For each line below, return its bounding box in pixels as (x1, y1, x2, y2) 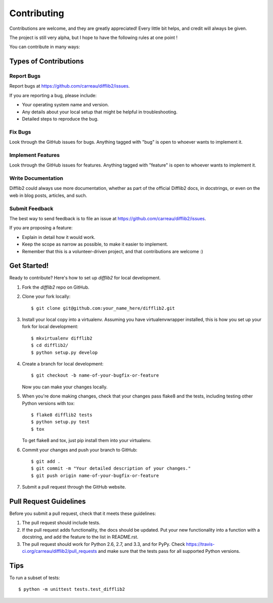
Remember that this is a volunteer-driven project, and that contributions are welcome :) (22, 248, 203, 254)
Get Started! (9, 261, 49, 270)
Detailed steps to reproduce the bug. (22, 116, 99, 122)
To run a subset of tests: (9, 575, 60, 581)
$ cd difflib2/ (31, 342, 69, 348)
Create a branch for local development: (22, 360, 104, 367)
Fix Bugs (9, 128, 31, 135)
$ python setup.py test (31, 419, 90, 425)
